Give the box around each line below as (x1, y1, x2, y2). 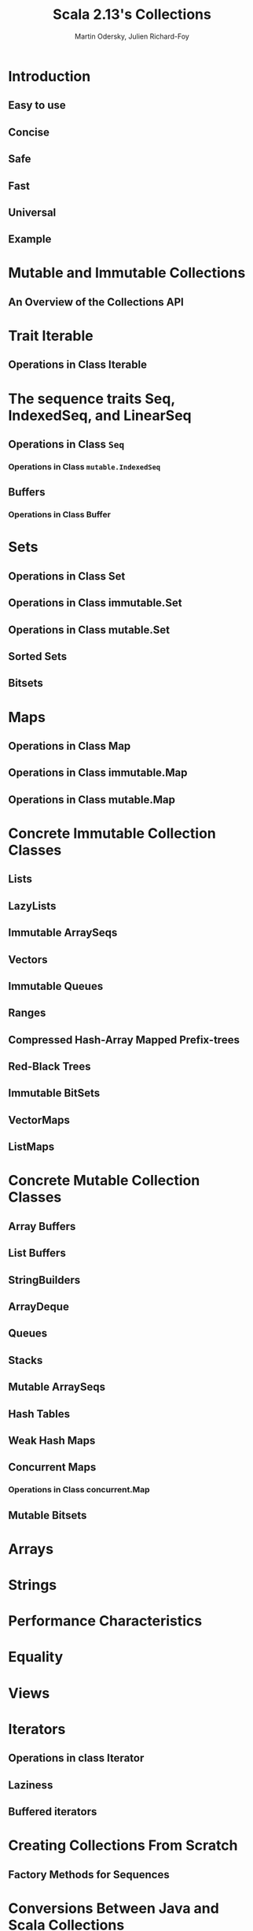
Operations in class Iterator (8, 1751, 145, 1765)
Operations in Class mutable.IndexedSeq (8, 461, 161, 472)
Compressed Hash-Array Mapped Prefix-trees (8, 1033, 240, 1047)
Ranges (8, 1006, 46, 1020)
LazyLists (8, 899, 57, 913)
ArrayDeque (8, 1299, 69, 1313)
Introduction (8, 67, 91, 85)
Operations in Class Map (8, 739, 131, 753)
